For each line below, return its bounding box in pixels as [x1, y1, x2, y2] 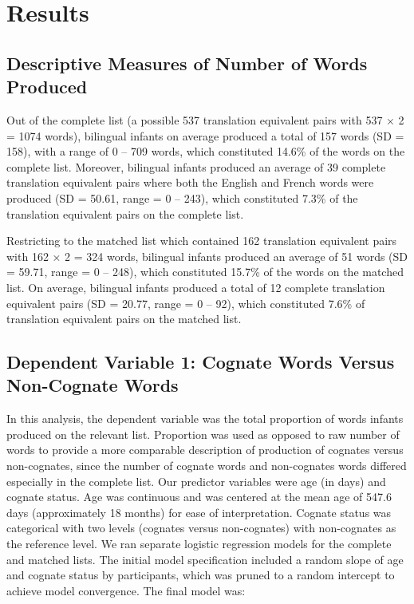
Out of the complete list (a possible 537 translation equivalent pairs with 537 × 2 [6, 111, 404, 128]
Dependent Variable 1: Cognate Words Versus [6, 349, 395, 374]
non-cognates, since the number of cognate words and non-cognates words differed [6, 457, 407, 474]
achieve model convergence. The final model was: [6, 582, 246, 598]
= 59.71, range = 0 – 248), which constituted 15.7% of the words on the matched [6, 263, 404, 280]
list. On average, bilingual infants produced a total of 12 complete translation [6, 278, 385, 295]
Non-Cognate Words [6, 373, 179, 397]
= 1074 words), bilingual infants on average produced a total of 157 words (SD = [6, 127, 404, 144]
